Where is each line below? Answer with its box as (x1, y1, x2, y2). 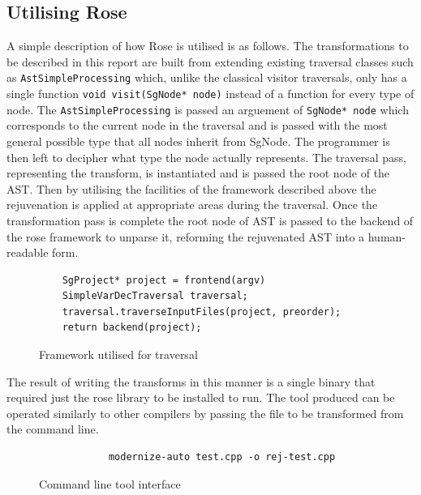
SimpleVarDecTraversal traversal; (62, 290, 248, 302)
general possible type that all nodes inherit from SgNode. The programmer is (6, 132, 390, 149)
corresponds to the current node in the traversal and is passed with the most (6, 117, 388, 134)
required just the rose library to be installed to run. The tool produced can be (6, 389, 395, 406)
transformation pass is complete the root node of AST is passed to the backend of (6, 211, 414, 228)
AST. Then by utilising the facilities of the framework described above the (6, 180, 376, 197)
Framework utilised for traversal (39, 346, 198, 363)
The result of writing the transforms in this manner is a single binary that (6, 373, 376, 390)
